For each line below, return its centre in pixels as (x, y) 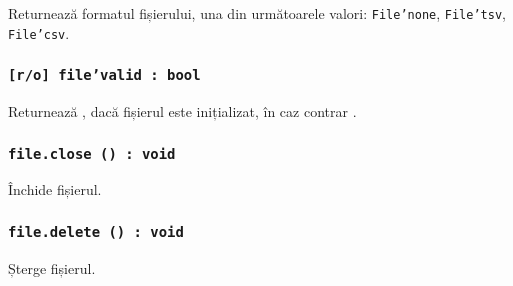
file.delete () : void (96, 231)
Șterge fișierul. (52, 267)
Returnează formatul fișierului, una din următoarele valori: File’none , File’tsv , (257, 13)
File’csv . (39, 32)
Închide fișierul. (55, 189)
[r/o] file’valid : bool (104, 75)
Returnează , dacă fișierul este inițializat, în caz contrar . (182, 111)
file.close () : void (92, 153)
